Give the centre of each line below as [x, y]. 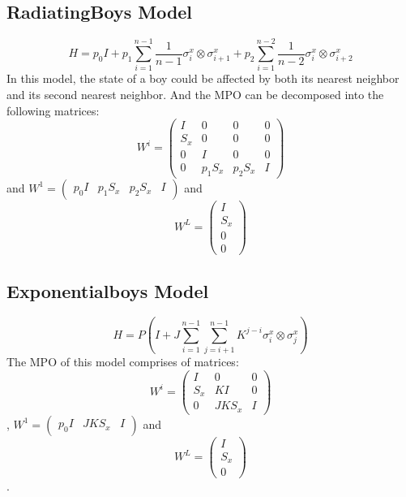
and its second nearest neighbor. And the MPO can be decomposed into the [195, 94]
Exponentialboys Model [108, 290]
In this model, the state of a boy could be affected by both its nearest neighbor [203, 78]
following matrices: [53, 110]
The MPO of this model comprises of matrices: [123, 362]
